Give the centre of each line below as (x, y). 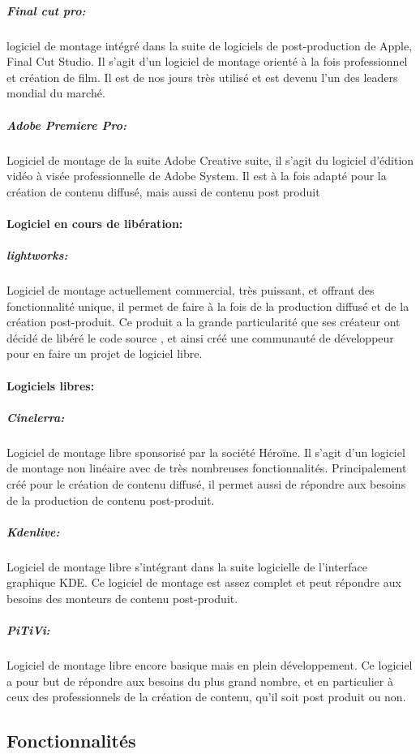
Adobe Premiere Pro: (66, 125)
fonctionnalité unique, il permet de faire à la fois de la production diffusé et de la (208, 306)
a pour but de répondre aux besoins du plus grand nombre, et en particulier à (200, 681)
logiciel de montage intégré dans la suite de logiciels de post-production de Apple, (210, 45)
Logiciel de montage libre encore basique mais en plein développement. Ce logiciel (210, 665)
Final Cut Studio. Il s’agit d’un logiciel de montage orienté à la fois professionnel (207, 61)
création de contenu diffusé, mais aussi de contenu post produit (163, 191)
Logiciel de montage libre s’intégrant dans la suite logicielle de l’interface (187, 566)
